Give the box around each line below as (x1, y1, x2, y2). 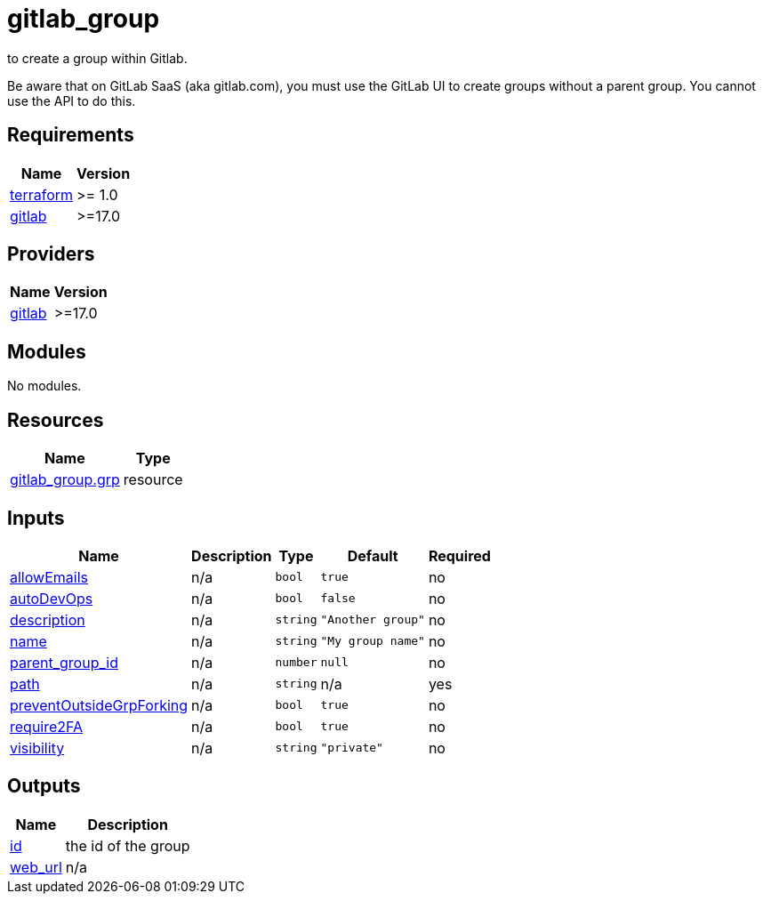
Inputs (7, 506, 65, 529)
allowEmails (10, 567, 88, 586)
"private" (320, 741, 383, 755)
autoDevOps (10, 589, 93, 607)
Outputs (7, 775, 81, 798)
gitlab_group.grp (10, 471, 120, 489)
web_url (10, 857, 62, 876)
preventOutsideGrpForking (10, 696, 189, 714)
